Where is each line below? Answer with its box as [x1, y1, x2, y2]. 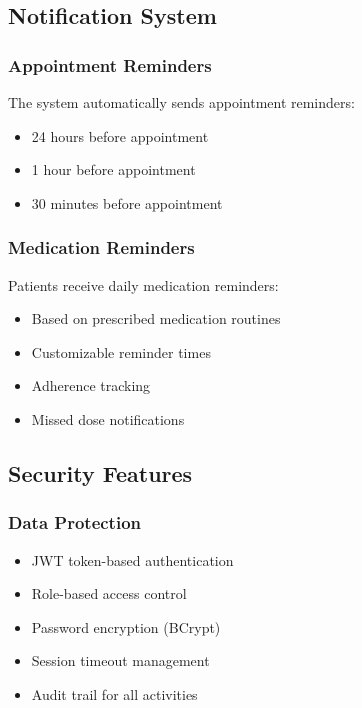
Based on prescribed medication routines [31, 308, 281, 329]
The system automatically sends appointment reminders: [8, 92, 355, 112]
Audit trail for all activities [31, 683, 198, 704]
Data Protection [8, 510, 142, 535]
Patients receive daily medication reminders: [8, 274, 279, 295]
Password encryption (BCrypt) [31, 616, 221, 637]
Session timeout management [31, 650, 210, 671]
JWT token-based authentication [31, 549, 234, 570]
